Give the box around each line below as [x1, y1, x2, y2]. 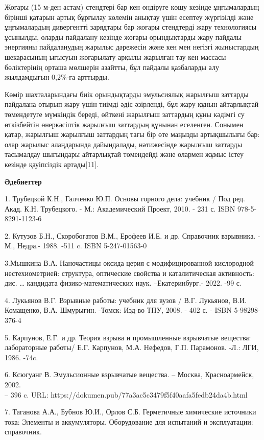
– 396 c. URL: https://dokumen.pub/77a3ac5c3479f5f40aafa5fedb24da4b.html [5, 389, 248, 400]
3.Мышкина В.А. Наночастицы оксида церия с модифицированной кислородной [5, 258, 254, 268]
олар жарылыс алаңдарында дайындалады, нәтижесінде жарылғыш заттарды [5, 138, 243, 149]
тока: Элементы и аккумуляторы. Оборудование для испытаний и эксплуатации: [5, 416, 253, 427]
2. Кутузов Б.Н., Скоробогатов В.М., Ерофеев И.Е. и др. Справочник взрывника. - [5, 230, 260, 241]
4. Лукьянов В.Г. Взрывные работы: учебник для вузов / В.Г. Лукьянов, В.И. [5, 294, 247, 305]
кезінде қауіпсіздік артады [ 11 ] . [5, 158, 99, 169]
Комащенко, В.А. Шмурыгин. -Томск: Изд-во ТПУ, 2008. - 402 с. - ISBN [5, 305, 232, 315]
